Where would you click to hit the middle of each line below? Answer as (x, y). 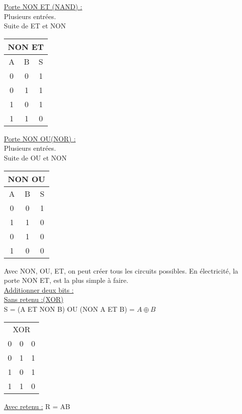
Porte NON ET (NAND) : (43, 6)
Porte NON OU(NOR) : (40, 138)
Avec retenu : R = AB (37, 406)
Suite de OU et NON (35, 157)
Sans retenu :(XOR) (34, 299)
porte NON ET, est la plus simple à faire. (66, 280)
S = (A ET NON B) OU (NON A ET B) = (69, 309)
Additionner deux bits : (39, 289)
